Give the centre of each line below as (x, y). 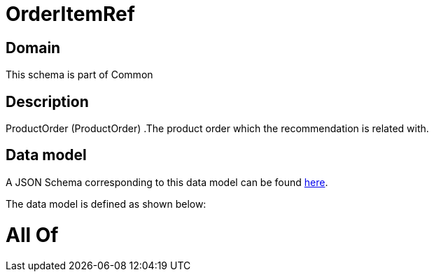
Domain (33, 48)
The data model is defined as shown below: (106, 204)
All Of (32, 235)
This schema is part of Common (79, 75)
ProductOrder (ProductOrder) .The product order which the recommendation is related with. (217, 129)
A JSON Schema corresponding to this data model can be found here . (167, 182)
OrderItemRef (70, 14)
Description (47, 101)
